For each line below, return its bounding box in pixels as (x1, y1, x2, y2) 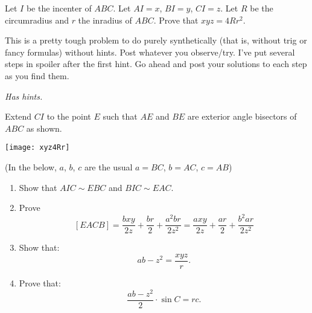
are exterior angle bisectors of (187, 110, 297, 123)
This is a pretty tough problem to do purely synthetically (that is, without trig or (5, 34, 307, 47)
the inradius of (78, 13, 132, 26)
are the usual (84, 161, 133, 173)
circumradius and (5, 13, 69, 26)
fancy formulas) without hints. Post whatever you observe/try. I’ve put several (5, 45, 295, 58)
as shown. (26, 121, 62, 134)
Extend (5, 110, 32, 123)
